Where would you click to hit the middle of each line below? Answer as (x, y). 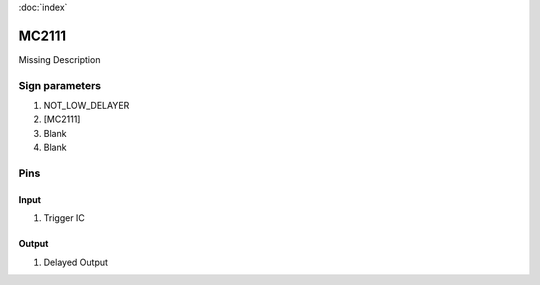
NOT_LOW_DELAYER (86, 106)
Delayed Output (76, 262)
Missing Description (59, 59)
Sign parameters (60, 85)
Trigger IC (64, 218)
